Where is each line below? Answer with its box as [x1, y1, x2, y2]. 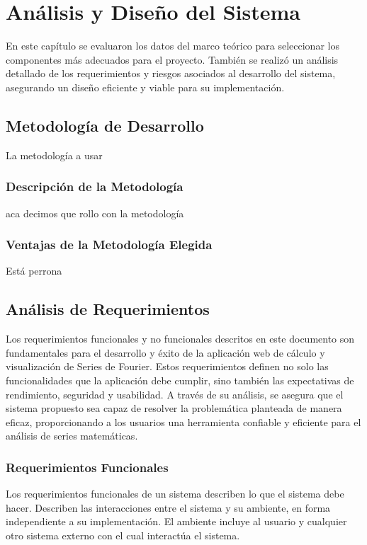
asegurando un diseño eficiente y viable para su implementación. [6, 79, 285, 94]
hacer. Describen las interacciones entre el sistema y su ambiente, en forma [6, 500, 331, 515]
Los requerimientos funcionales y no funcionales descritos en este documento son [6, 331, 355, 346]
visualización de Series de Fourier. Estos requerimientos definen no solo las [6, 359, 329, 374]
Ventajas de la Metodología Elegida [6, 236, 213, 253]
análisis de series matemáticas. [6, 428, 138, 443]
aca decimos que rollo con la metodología [6, 205, 184, 220]
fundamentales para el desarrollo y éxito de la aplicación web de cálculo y [6, 345, 325, 360]
